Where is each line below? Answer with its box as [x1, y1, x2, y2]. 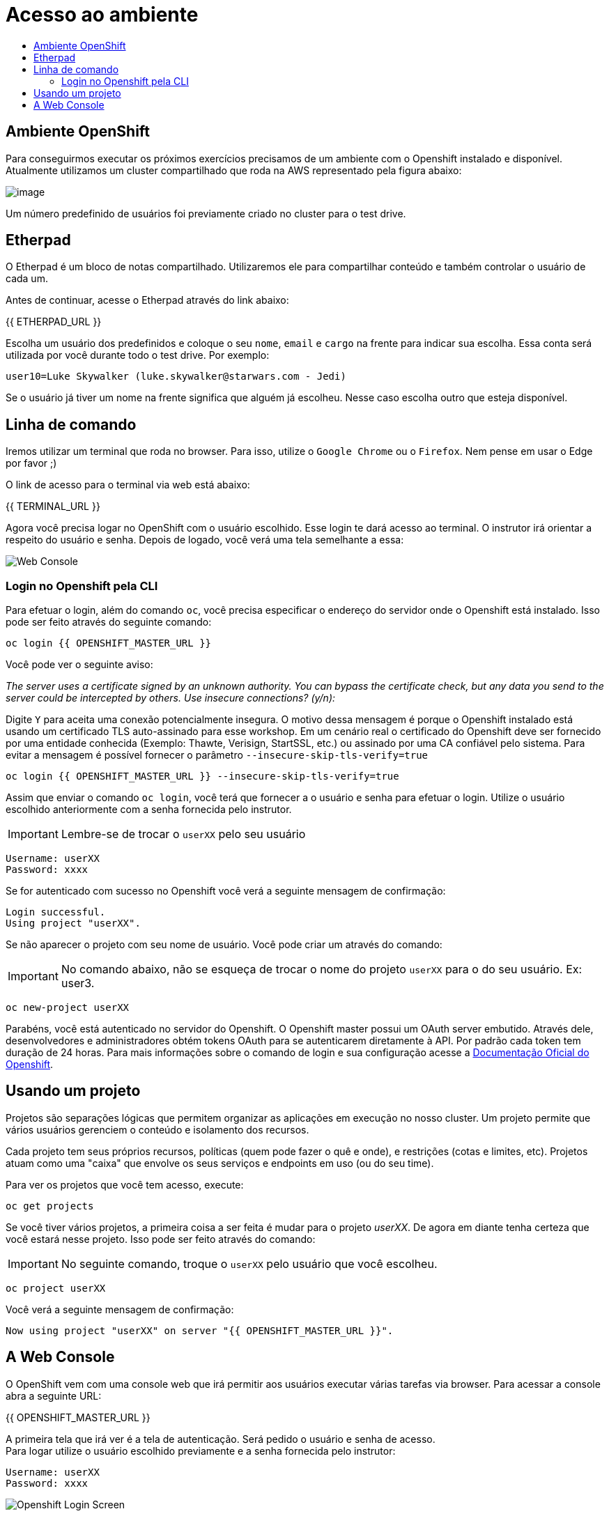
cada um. [6, 272, 48, 285]
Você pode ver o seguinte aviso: [6, 658, 153, 671]
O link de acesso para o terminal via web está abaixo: [6, 479, 250, 491]
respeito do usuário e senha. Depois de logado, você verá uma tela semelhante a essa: [6, 534, 404, 546]
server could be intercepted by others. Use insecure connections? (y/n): [6, 692, 336, 704]
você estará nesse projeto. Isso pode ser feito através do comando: [6, 1232, 316, 1245]
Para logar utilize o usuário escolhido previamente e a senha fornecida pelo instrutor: [6, 1444, 396, 1457]
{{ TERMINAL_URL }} [6, 500, 100, 513]
